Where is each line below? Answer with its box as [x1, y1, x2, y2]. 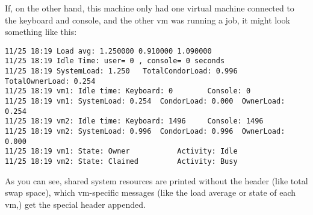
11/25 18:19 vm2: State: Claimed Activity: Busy [5, 157, 238, 166]
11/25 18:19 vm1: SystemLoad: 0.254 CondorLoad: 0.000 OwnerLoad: [5, 97, 285, 106]
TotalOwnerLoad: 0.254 [5, 76, 96, 86]
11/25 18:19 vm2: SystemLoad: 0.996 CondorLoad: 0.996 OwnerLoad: [5, 127, 285, 136]
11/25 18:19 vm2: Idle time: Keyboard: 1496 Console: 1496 [5, 117, 264, 126]
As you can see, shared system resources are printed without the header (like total [5, 174, 308, 187]
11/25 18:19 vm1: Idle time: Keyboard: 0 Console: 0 [5, 87, 251, 96]
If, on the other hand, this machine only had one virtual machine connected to [5, 2, 294, 14]
